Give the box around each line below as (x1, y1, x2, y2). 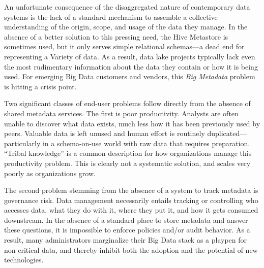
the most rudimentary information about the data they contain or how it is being (4, 61, 258, 72)
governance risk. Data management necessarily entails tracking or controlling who (4, 194, 258, 205)
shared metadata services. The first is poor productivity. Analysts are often (4, 108, 239, 118)
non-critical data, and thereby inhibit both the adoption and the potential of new (4, 244, 258, 255)
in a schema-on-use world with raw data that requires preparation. (42, 138, 250, 148)
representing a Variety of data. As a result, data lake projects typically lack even (4, 51, 255, 61)
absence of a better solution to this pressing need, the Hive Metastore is (4, 31, 228, 42)
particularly (4, 138, 41, 148)
